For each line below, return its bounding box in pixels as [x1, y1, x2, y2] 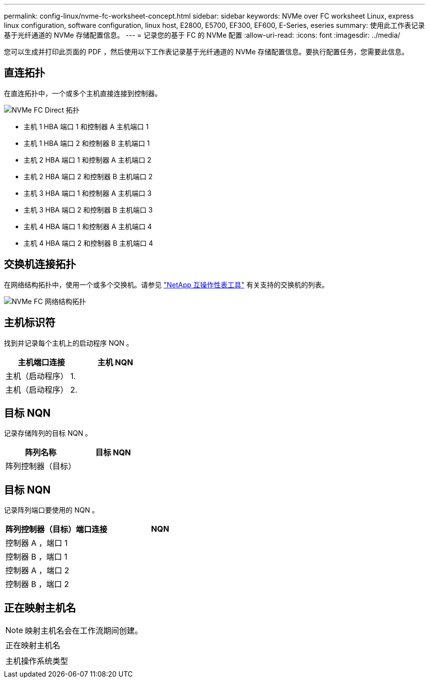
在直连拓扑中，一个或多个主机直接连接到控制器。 [4, 89, 162, 97]
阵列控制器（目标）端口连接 [5, 524, 108, 535]
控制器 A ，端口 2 [5, 565, 70, 576]
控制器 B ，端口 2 [5, 579, 69, 589]
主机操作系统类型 [5, 656, 69, 666]
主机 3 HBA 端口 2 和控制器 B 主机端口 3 [24, 205, 153, 214]
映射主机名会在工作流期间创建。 [25, 626, 143, 636]
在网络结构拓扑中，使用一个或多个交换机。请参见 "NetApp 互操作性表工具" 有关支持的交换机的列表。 [4, 280, 329, 289]
